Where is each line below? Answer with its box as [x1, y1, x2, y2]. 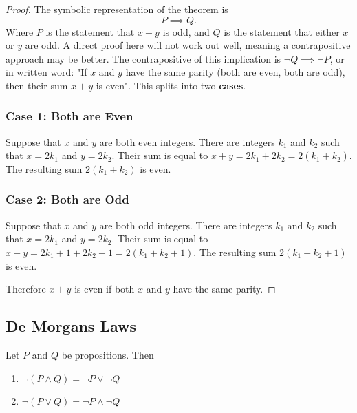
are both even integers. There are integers [99, 134, 275, 149]
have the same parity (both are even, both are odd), [125, 65, 345, 79]
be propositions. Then [61, 347, 154, 361]
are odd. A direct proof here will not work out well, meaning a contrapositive [25, 38, 351, 52]
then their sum [6, 78, 68, 92]
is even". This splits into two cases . [96, 78, 246, 92]
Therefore [6, 282, 46, 296]
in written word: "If [6, 65, 87, 79]
